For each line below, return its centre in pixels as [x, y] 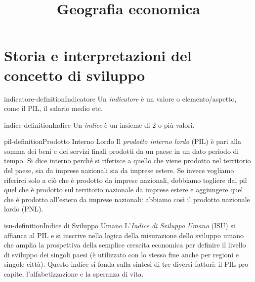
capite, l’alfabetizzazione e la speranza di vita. [74, 274]
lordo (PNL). [24, 209]
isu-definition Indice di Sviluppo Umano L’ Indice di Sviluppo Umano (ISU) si [120, 226]
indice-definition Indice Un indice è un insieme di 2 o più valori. [99, 124]
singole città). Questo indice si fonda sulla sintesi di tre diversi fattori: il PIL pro [126, 264]
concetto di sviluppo [75, 75]
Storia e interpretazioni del [98, 55]
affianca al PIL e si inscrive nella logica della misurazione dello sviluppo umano [124, 235]
